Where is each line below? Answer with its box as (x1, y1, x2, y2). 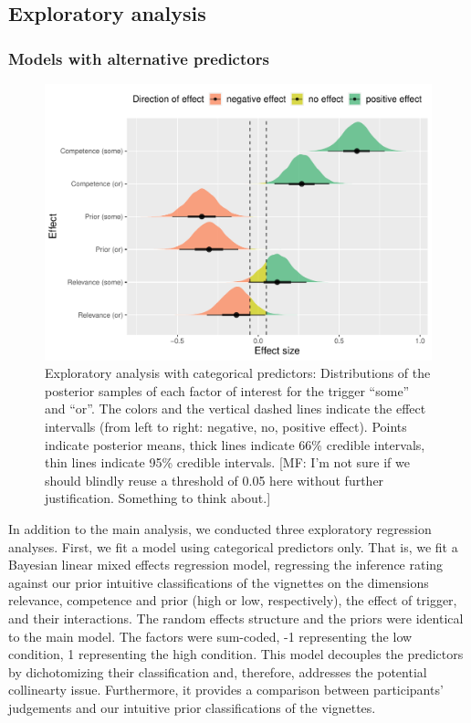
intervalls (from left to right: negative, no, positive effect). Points (45, 417, 407, 436)
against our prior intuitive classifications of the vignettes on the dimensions (8, 572, 429, 592)
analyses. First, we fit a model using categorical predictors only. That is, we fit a (8, 537, 458, 556)
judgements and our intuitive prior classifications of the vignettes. (8, 697, 376, 717)
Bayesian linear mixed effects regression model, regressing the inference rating (8, 555, 444, 574)
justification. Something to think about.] (45, 488, 271, 508)
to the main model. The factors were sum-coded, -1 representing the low (8, 626, 413, 645)
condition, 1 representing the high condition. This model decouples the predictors (8, 644, 464, 664)
